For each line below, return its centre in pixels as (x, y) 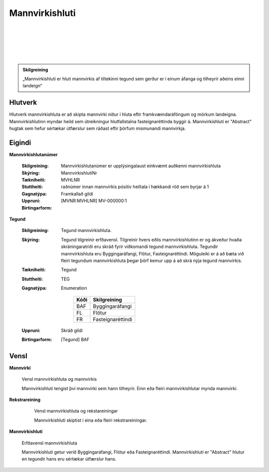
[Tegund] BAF (75, 339)
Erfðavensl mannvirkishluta (49, 443)
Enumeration (74, 288)
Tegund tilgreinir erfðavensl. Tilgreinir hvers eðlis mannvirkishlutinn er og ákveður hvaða (151, 239)
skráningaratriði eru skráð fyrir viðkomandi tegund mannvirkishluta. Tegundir (139, 246)
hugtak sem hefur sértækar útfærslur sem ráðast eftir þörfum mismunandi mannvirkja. (98, 128)
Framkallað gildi (77, 194)
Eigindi (20, 142)
